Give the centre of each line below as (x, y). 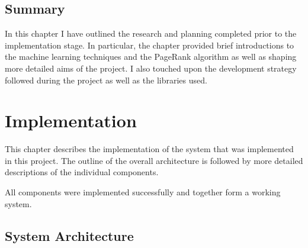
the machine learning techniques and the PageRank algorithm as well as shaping (151, 57)
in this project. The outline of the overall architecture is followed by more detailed (154, 160)
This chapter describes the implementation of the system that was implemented (149, 149)
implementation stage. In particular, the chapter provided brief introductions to (150, 45)
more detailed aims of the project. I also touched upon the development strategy (151, 68)
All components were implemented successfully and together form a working (143, 192)
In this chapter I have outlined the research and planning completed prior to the (151, 33)
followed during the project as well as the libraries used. (106, 80)
